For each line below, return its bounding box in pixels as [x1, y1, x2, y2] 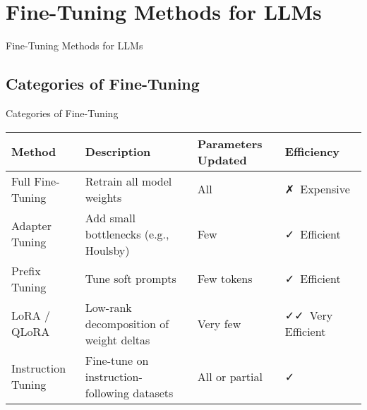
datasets [133, 384, 174, 401]
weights [85, 188, 122, 205]
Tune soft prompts [85, 270, 176, 287]
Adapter [11, 217, 52, 234]
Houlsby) [85, 241, 130, 258]
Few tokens [197, 270, 253, 287]
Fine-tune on [85, 351, 149, 368]
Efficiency [284, 143, 340, 160]
